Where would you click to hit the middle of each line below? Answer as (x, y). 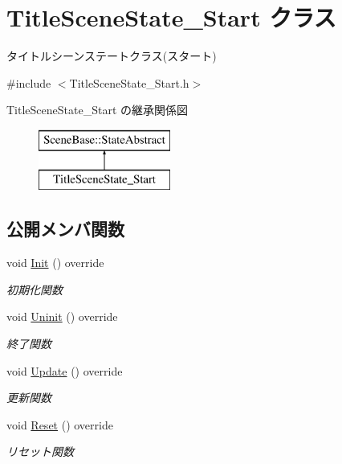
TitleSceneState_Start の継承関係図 (97, 110)
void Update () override (65, 370)
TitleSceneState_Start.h (129, 82)
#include (29, 82)
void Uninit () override (62, 316)
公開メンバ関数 (65, 229)
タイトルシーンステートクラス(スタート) (112, 56)
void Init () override (55, 263)
